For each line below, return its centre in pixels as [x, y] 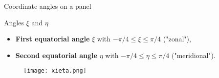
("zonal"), [177, 39]
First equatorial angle [53, 39]
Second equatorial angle [56, 55]
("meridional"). [193, 55]
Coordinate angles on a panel [48, 6]
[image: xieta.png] [55, 71]
